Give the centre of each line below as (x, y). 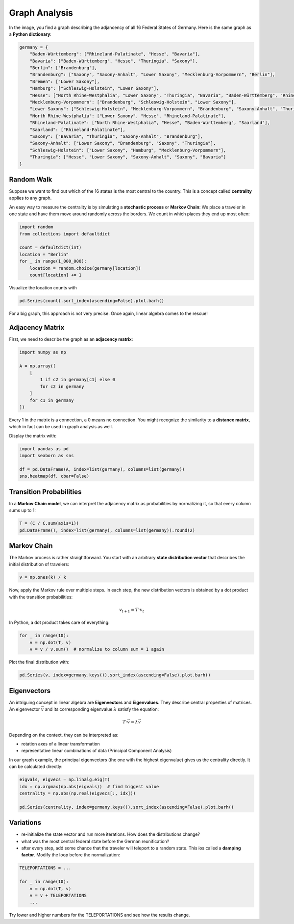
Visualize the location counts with (43, 287)
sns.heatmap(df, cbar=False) (54, 476)
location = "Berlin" (44, 254)
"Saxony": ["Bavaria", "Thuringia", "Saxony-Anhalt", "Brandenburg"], (116, 137)
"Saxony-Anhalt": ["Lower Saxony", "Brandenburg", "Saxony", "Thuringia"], (123, 143)
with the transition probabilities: (41, 597)
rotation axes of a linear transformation (61, 744)
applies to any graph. (30, 198)
